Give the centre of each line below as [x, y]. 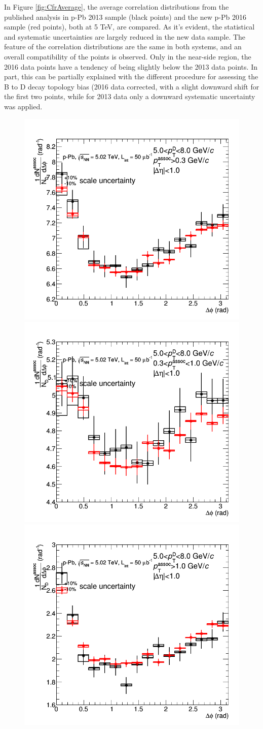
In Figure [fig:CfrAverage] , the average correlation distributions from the [117, 7]
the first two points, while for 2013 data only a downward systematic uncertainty [130, 96]
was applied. [23, 106]
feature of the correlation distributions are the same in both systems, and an [123, 47]
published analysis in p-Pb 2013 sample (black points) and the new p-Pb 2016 [125, 17]
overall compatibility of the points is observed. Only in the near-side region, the [128, 56]
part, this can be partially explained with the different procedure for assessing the [131, 77]
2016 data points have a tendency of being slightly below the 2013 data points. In [131, 66]
